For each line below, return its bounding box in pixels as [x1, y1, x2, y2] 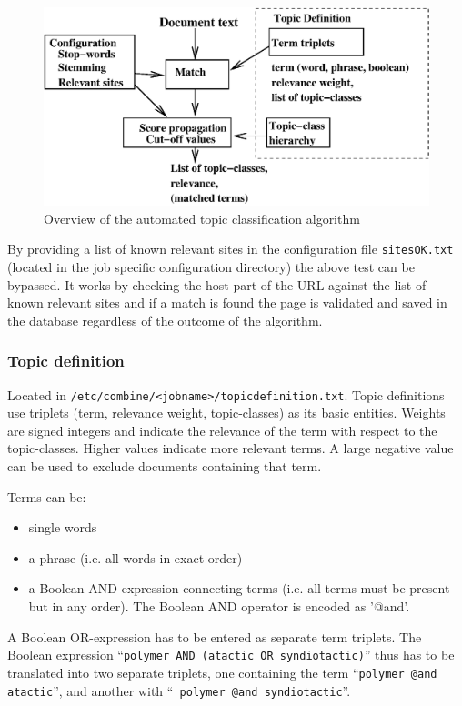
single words [28, 518, 97, 537]
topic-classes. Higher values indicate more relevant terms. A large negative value [7, 439, 454, 458]
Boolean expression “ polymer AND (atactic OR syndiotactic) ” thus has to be [7, 645, 455, 664]
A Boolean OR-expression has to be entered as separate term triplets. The [7, 627, 422, 646]
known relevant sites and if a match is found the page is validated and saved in [7, 293, 447, 312]
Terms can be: [7, 487, 86, 506]
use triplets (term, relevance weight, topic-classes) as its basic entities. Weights [7, 403, 446, 422]
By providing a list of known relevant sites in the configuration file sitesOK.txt [7, 239, 454, 258]
